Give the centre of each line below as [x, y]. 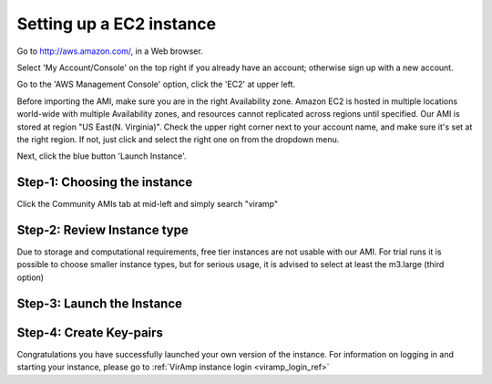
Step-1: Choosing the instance [105, 182]
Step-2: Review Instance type [102, 230]
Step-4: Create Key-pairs [90, 332]
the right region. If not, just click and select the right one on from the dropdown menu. [178, 139]
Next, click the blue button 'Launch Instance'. [102, 156]
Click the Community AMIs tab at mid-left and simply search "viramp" [147, 204]
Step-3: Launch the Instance [99, 303]
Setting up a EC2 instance [117, 24]
